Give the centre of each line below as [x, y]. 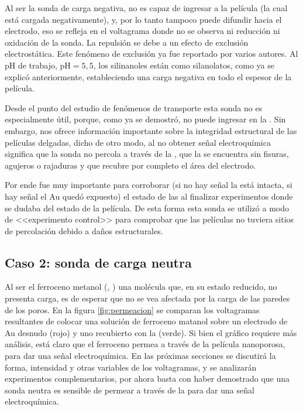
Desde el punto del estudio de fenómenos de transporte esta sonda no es [134, 107]
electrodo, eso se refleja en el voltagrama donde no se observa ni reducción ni [142, 31]
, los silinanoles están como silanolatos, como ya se [184, 65]
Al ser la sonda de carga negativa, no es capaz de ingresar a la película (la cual [146, 8]
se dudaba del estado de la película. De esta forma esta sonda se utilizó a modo [147, 208]
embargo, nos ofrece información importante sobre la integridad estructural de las [151, 130]
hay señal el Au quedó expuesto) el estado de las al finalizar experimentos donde [149, 196]
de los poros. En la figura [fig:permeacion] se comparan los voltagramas [132, 309]
